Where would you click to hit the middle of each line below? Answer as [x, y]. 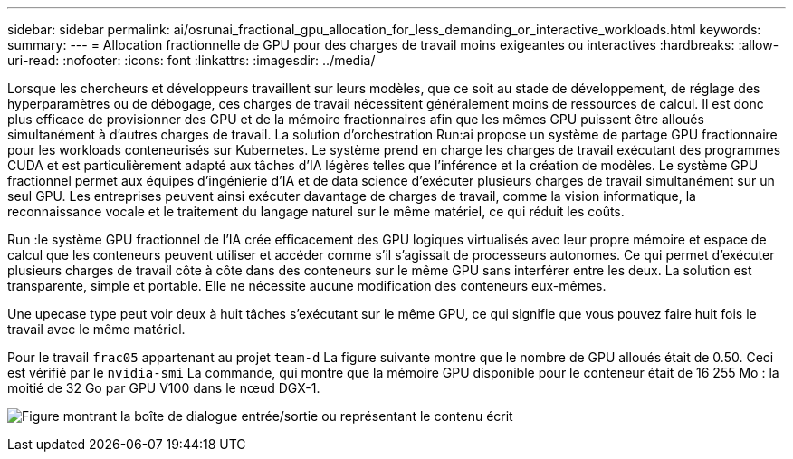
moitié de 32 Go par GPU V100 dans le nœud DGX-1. [164, 388]
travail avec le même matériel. [96, 329]
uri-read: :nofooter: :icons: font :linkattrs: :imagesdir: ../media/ [191, 60]
